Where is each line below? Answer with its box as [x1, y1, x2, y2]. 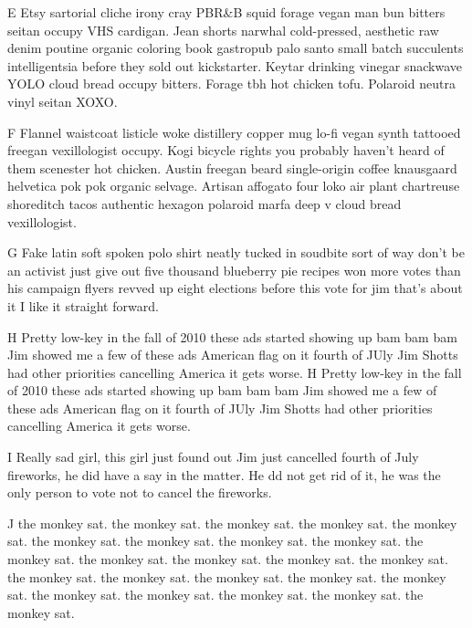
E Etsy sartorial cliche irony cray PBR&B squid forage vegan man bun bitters [7, 3, 446, 21]
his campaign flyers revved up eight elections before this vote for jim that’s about [7, 278, 463, 298]
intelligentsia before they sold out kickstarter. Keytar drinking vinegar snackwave [7, 56, 462, 75]
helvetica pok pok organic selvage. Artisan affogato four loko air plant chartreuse [7, 176, 460, 195]
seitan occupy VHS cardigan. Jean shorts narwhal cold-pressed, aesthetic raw [7, 20, 439, 39]
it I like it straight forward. [7, 296, 159, 315]
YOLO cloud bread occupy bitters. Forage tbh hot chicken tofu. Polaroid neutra [7, 74, 456, 93]
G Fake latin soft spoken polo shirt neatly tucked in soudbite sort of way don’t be [7, 243, 465, 262]
